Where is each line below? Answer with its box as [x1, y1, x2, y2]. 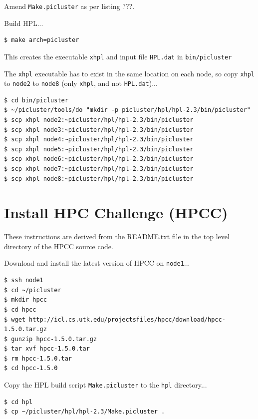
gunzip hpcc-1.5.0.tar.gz [11, 335, 97, 343]
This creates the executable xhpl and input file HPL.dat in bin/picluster [4, 51, 232, 61]
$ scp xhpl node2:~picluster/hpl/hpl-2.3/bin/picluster [4, 116, 194, 123]
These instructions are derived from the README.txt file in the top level [4, 231, 230, 242]
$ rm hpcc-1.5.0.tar [4, 355, 72, 362]
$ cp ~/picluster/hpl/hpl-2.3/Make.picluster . [4, 408, 165, 416]
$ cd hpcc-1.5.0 [4, 365, 58, 372]
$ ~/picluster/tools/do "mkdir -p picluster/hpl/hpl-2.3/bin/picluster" [4, 106, 251, 114]
